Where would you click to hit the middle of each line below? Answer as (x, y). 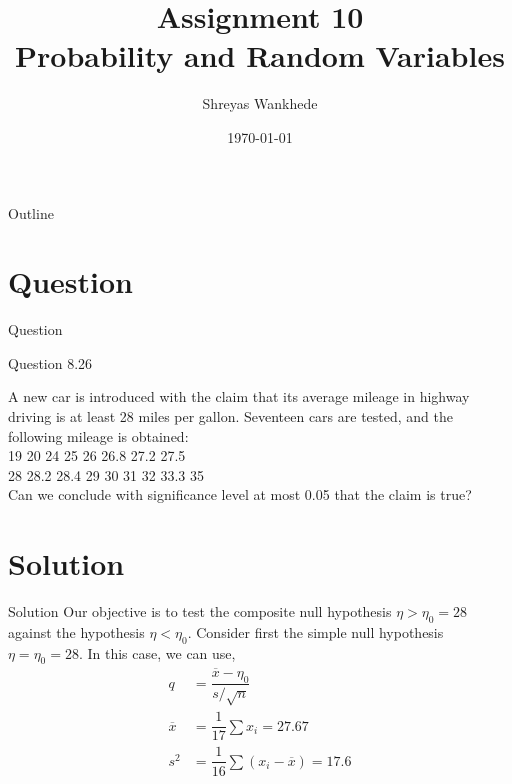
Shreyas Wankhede (260, 103)
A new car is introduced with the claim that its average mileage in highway (239, 396)
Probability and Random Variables (260, 55)
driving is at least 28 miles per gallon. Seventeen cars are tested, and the (231, 416)
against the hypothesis (76, 631)
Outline (31, 212)
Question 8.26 (50, 362)
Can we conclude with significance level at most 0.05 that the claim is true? (240, 494)
